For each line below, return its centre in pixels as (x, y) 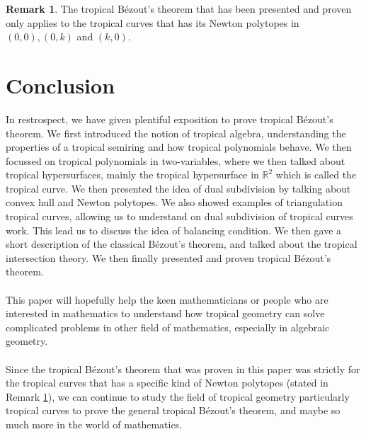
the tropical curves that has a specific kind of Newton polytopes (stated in (167, 383)
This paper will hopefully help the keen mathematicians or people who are (167, 299)
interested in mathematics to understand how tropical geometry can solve (165, 313)
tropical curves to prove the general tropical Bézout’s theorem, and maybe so (173, 410)
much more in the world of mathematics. (94, 424)
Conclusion (61, 85)
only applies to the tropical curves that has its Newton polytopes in (153, 22)
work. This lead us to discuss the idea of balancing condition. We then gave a (174, 230)
